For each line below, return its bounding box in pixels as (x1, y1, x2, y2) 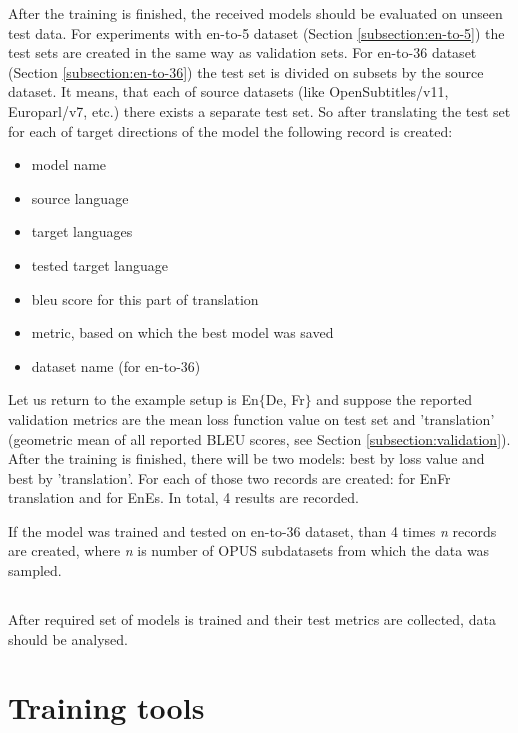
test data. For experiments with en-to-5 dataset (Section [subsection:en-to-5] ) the (8, 22, 505, 43)
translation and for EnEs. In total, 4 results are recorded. (8, 487, 359, 508)
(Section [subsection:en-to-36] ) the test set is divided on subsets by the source (8, 61, 484, 82)
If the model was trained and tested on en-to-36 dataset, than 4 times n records (8, 520, 497, 541)
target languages (31, 221, 133, 242)
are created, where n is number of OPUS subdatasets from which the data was (8, 540, 490, 561)
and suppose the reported (316, 389, 473, 410)
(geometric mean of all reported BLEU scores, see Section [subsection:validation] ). (8, 428, 511, 449)
